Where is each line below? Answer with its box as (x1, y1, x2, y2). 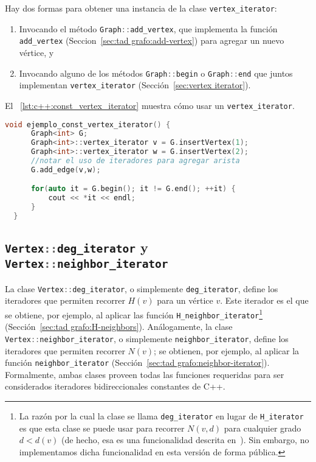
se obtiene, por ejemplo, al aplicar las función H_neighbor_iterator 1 (5, 306, 263, 321)
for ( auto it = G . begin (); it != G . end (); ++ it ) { (30, 184, 236, 194)
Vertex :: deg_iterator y (5, 238, 148, 257)
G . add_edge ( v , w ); (30, 165, 101, 174)
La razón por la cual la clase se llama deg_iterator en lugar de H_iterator (19, 409, 304, 422)
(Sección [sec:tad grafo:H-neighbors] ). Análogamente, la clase (5, 320, 233, 333)
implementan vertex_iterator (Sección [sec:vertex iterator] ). (19, 79, 251, 91)
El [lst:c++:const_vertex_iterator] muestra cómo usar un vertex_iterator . (5, 99, 295, 111)
